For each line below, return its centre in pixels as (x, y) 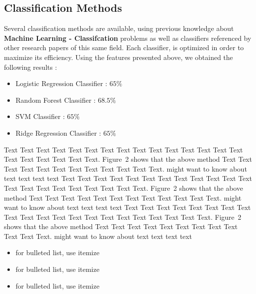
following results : (31, 67)
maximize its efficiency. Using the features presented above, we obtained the (119, 57)
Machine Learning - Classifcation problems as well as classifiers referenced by (128, 38)
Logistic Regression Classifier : (61, 83)
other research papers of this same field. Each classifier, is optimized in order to (124, 47)
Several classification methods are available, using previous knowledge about (119, 28)
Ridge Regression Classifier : (58, 132)
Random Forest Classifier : (56, 100)
